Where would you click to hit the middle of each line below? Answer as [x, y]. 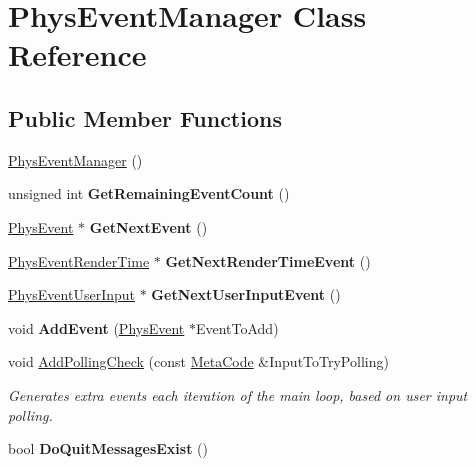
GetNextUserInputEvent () [246, 294]
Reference [77, 54]
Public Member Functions [145, 117]
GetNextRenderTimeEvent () [268, 260]
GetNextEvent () [148, 226]
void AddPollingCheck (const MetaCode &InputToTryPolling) [198, 361]
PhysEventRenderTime [79, 260]
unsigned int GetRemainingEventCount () [149, 193]
